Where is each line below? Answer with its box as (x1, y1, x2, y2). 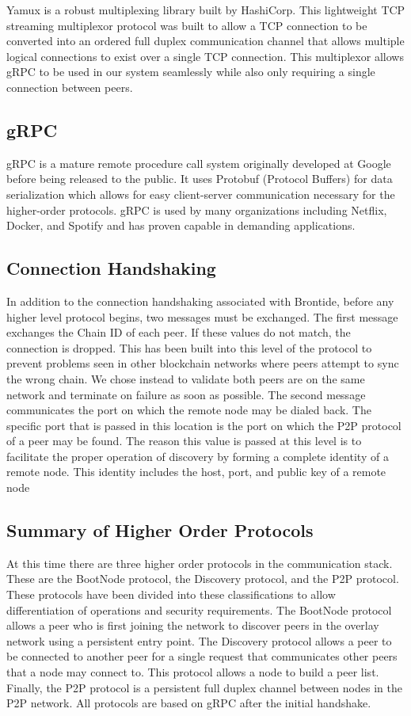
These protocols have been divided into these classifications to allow (6, 586, 336, 603)
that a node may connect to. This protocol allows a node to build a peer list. (6, 664, 379, 680)
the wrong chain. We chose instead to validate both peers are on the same (6, 370, 365, 387)
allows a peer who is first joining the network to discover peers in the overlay (6, 617, 379, 634)
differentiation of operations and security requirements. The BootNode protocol (6, 601, 392, 618)
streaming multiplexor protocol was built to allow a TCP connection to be (6, 17, 367, 33)
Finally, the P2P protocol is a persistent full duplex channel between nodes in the (6, 679, 402, 695)
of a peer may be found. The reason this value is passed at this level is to (6, 432, 362, 449)
